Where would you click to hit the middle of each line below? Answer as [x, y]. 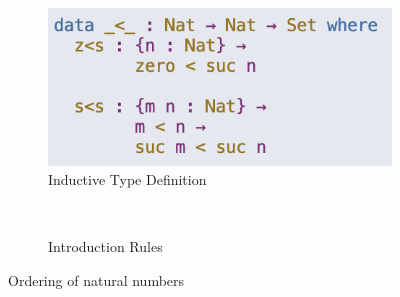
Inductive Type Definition [127, 179]
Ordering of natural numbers [96, 279]
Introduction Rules [105, 246]
